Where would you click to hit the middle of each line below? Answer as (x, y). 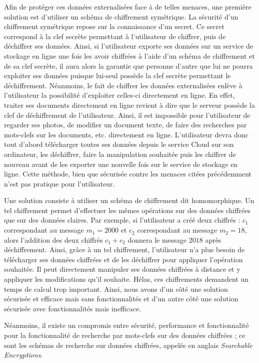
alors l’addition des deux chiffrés (53, 239)
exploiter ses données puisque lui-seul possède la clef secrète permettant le (117, 75)
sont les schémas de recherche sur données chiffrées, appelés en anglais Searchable (128, 345)
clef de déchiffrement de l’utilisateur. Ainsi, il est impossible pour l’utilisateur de (127, 115)
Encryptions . (23, 355)
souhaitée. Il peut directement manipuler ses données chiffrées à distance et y (122, 269)
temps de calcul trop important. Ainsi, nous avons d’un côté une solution (116, 289)
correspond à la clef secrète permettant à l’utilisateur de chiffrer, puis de (115, 36)
